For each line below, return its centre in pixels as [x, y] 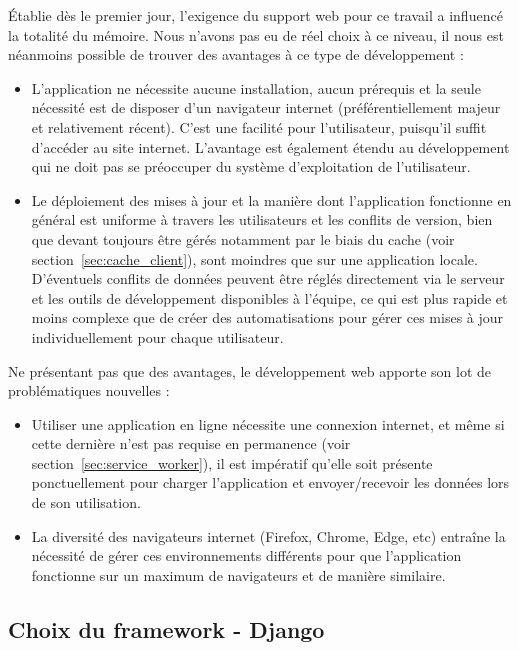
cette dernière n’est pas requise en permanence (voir [191, 443]
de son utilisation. [86, 502]
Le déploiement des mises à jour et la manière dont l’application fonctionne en [271, 199]
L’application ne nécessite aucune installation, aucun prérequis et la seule [256, 87]
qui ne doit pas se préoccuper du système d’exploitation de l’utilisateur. [251, 166]
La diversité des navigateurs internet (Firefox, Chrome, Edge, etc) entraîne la [268, 535]
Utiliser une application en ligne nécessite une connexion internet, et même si [268, 423]
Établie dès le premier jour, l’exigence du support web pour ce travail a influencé [255, 15]
